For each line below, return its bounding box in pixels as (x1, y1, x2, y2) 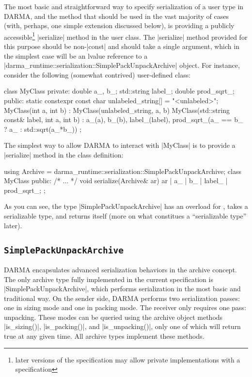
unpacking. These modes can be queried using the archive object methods (4, 312, 223, 322)
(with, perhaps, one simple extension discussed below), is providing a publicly (4, 20, 235, 31)
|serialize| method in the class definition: (4, 149, 124, 159)
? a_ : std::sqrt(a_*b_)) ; (4, 124, 82, 134)
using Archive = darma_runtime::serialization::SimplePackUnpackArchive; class (4, 166, 241, 176)
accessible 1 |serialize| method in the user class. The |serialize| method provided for (4, 30, 248, 42)
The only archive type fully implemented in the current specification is (4, 274, 213, 284)
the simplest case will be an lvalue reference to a (4, 50, 148, 61)
